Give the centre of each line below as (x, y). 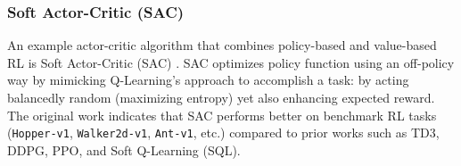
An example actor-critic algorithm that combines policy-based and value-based (222, 45)
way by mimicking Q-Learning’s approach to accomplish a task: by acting (208, 80)
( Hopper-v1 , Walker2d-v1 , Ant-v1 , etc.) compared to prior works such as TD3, (223, 133)
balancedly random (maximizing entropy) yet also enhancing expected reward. (221, 97)
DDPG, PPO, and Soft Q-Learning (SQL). (124, 149)
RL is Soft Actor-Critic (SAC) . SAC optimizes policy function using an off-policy (231, 62)
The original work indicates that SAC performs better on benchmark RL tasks (222, 115)
